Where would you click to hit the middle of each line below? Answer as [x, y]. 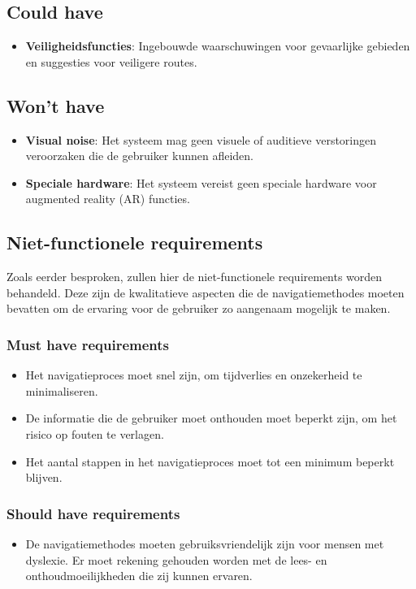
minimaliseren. [62, 390]
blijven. [44, 477]
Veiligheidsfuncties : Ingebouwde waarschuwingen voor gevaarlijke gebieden [218, 46]
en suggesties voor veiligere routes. [111, 61]
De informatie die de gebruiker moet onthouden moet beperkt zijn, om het [211, 418]
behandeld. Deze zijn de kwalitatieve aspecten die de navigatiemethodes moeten [206, 292]
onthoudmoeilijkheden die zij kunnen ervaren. [139, 576]
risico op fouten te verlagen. [95, 433]
